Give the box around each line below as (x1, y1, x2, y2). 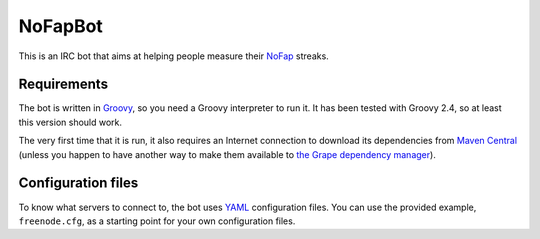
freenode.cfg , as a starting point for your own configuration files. (18, 215, 296, 227)
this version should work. (18, 116, 123, 128)
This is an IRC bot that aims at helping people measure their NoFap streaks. (18, 50, 329, 62)
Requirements (18, 76, 109, 93)
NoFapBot (18, 15, 104, 37)
